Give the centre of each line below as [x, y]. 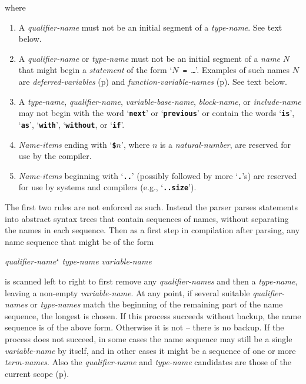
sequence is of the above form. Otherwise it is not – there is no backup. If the [144, 327]
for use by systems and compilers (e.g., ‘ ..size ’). [107, 187]
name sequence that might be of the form [79, 241]
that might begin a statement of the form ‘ [95, 70]
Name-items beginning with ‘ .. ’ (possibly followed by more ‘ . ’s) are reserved [158, 175]
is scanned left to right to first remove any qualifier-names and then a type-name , [151, 281]
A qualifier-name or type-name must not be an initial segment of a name [149, 58]
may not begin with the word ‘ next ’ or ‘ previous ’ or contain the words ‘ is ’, [157, 113]
